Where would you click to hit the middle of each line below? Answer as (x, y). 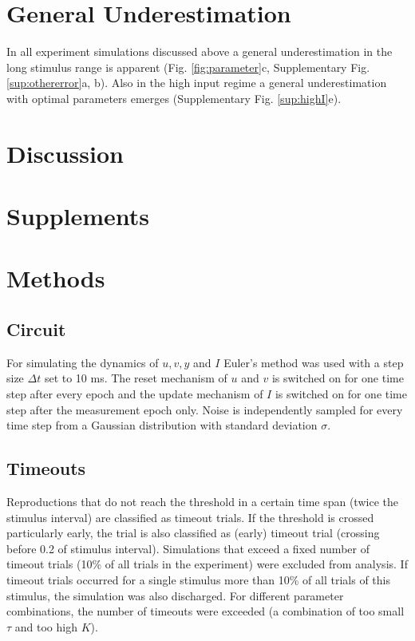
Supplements (78, 216)
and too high (46, 626)
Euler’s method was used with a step (314, 362)
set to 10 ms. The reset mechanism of (136, 378)
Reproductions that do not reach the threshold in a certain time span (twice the (202, 501)
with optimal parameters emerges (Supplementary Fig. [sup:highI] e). (174, 98)
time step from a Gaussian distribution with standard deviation (162, 425)
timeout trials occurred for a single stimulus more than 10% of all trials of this (198, 579)
